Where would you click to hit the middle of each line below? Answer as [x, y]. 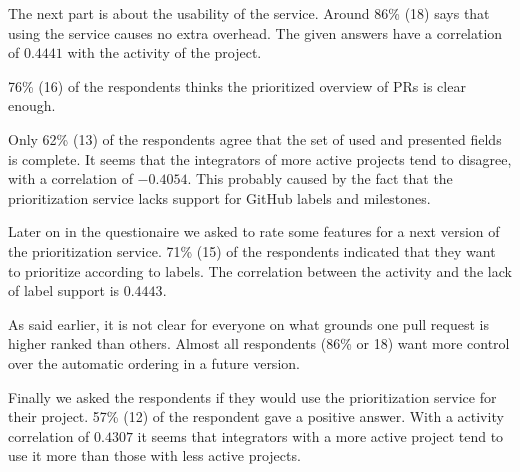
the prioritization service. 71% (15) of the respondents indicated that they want [252, 250]
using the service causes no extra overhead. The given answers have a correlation [255, 32]
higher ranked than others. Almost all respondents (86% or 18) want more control [259, 343]
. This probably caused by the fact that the [320, 178]
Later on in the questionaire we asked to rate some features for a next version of [254, 231]
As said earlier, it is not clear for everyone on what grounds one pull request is [248, 323]
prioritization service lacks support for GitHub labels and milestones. [219, 197]
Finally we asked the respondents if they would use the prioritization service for [252, 396]
